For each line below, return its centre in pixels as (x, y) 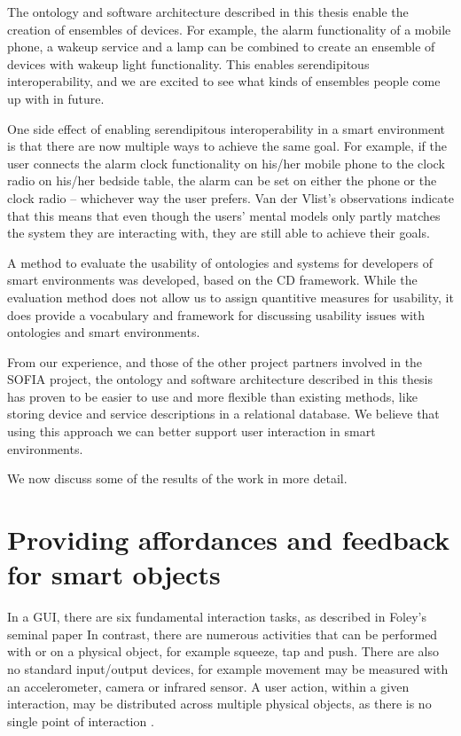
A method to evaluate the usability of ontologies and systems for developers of (220, 262)
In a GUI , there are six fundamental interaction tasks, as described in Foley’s (217, 617)
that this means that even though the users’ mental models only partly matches (224, 215)
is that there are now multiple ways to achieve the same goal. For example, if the (227, 146)
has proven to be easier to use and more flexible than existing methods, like (212, 396)
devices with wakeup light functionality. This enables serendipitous (188, 63)
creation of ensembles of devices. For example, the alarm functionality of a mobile (229, 29)
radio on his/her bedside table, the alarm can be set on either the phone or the (222, 180)
